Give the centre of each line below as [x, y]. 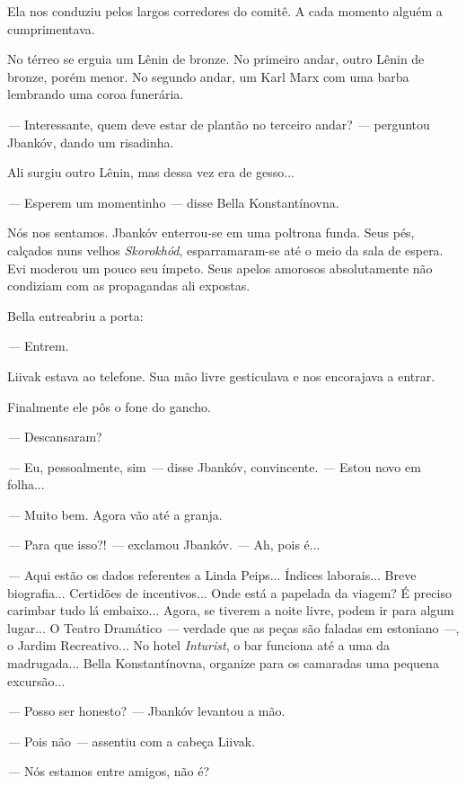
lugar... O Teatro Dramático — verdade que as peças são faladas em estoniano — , [233, 627]
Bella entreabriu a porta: [75, 315]
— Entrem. [38, 346]
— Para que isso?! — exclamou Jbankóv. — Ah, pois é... [164, 545]
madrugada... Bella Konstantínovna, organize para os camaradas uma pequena [223, 663]
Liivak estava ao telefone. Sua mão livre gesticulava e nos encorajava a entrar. [221, 375]
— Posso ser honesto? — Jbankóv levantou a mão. [146, 711]
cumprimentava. [51, 28]
